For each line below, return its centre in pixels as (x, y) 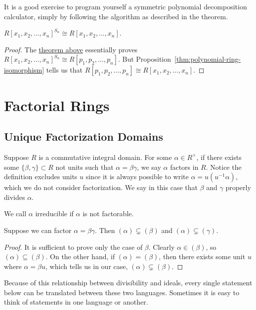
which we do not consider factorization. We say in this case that (101, 187)
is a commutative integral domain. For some (105, 157)
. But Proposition (145, 59)
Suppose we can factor (38, 230)
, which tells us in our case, (87, 266)
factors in (184, 167)
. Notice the (224, 167)
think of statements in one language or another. (76, 302)
